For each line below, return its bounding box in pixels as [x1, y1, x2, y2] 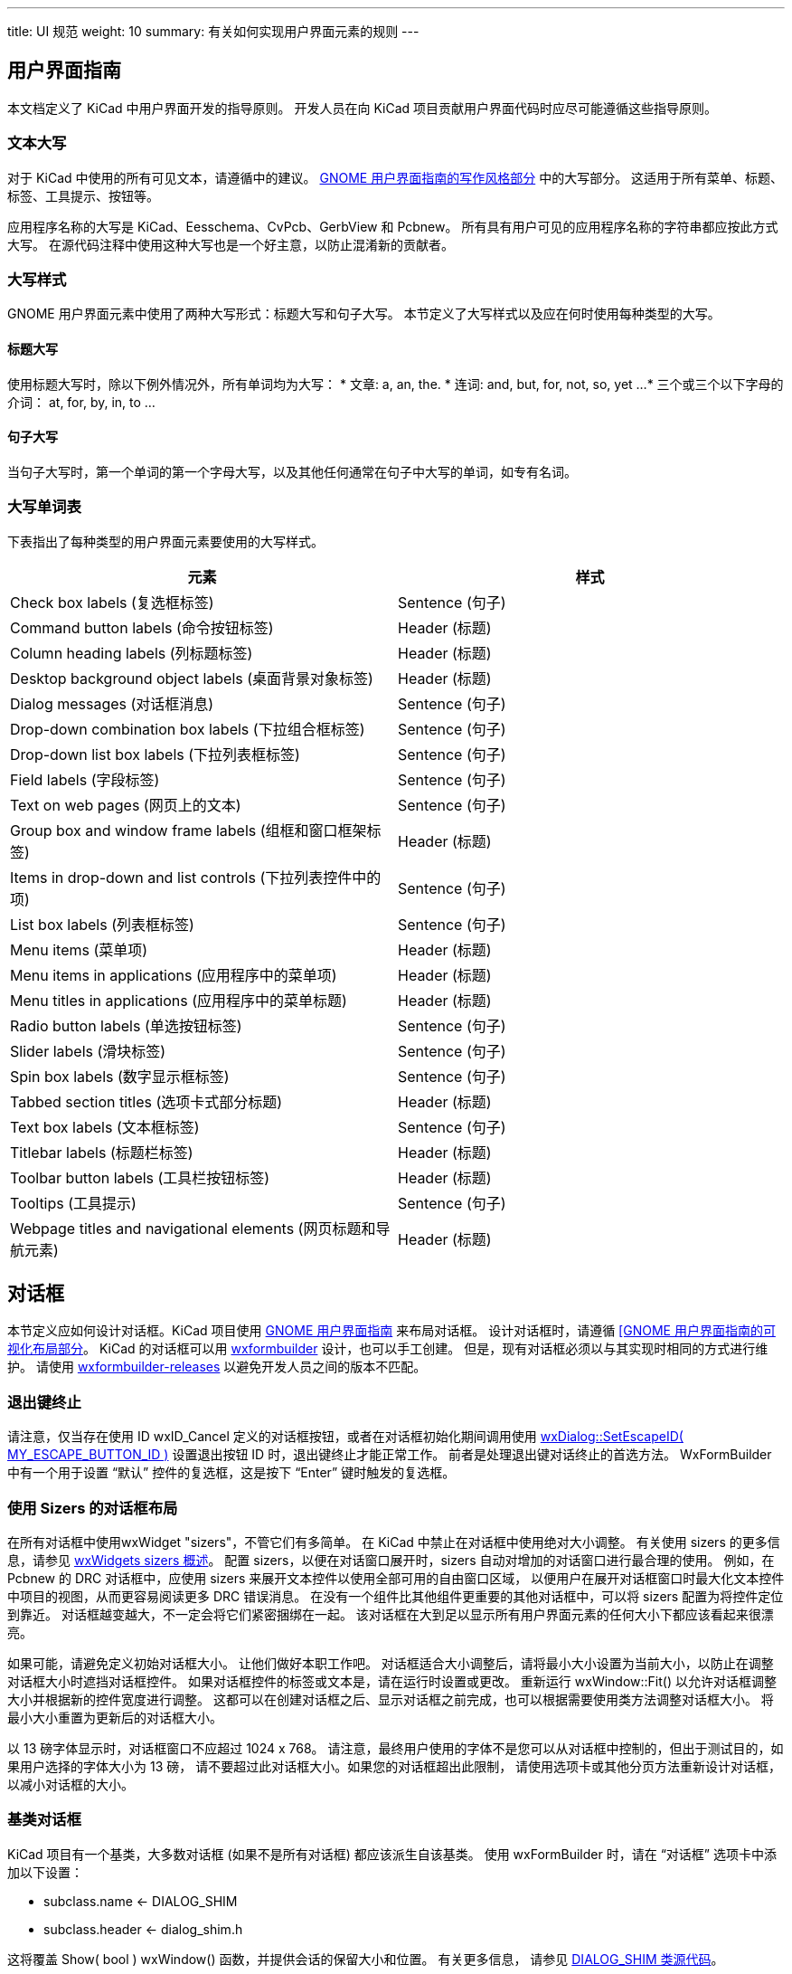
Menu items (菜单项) [10, 940, 148, 959]
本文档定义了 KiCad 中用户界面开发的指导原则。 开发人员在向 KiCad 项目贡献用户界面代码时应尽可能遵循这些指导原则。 [7, 100, 718, 116]
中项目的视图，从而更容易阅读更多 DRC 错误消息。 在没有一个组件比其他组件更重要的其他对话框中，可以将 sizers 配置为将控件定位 [7, 1588, 784, 1604]
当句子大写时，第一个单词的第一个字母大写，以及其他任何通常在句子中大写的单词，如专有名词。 [7, 463, 577, 479]
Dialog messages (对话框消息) [10, 694, 214, 713]
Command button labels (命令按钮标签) [10, 618, 274, 637]
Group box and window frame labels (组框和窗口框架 [10, 821, 367, 840]
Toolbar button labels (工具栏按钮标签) [10, 1168, 270, 1187]
